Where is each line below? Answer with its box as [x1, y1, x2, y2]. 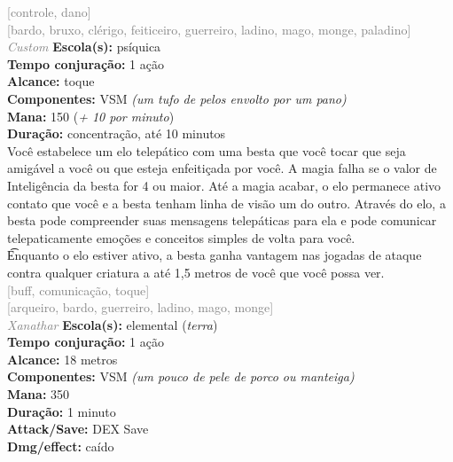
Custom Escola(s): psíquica [7, 37, 161, 56]
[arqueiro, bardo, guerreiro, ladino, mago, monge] [7, 298, 274, 317]
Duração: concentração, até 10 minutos [7, 124, 226, 143]
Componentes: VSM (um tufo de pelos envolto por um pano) [7, 89, 347, 107]
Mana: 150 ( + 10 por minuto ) [7, 106, 175, 125]
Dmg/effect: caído [7, 436, 114, 455]
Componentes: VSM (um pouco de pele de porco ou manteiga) [7, 367, 355, 386]
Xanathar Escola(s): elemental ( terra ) [7, 315, 218, 333]
